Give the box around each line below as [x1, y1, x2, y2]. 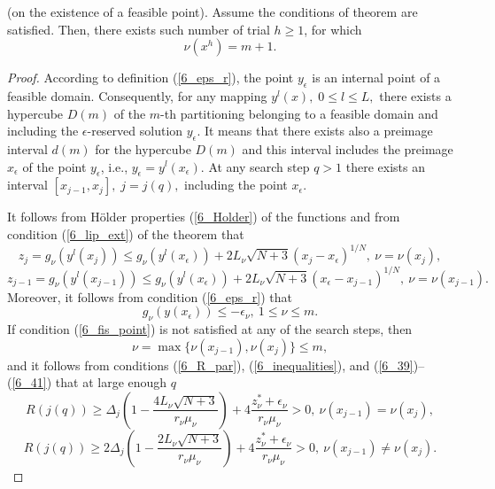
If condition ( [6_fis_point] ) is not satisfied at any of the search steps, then [7, 319, 413, 338]
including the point [184, 175, 288, 194]
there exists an [345, 157, 425, 175]
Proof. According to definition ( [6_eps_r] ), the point [7, 68, 294, 87]
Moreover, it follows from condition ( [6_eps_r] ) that [7, 287, 292, 306]
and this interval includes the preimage [242, 139, 453, 158]
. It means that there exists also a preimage [197, 121, 433, 140]
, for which [304, 19, 362, 38]
